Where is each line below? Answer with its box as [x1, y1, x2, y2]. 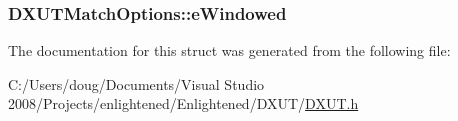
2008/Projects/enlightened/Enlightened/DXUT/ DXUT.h [8, 93, 359, 114]
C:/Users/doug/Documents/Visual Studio [8, 73, 265, 94]
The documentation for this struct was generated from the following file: [8, 40, 451, 61]
